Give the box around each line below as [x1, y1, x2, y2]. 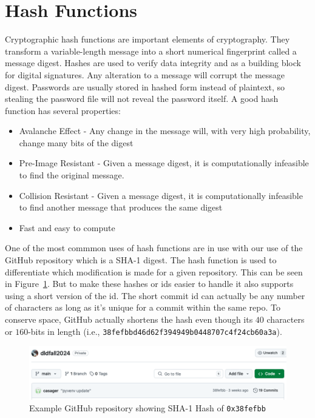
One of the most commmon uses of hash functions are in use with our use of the [5, 241, 303, 254]
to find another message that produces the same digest [19, 201, 223, 214]
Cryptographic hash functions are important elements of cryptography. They [5, 33, 290, 46]
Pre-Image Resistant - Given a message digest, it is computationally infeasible [19, 157, 309, 169]
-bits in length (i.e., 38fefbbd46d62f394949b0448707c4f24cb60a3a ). [28, 325, 282, 337]
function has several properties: [5, 104, 121, 116]
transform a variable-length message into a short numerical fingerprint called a [5, 44, 297, 57]
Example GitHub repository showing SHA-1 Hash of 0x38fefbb [29, 402, 266, 414]
